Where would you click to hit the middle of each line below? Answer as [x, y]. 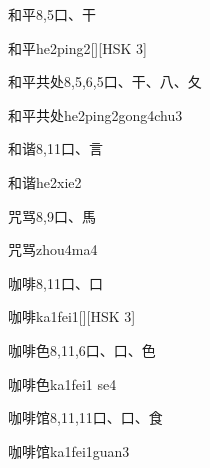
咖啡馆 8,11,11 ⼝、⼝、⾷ [85, 417]
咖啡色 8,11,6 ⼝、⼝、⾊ [82, 349]
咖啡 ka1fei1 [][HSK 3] [72, 316]
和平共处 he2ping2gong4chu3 [95, 114]
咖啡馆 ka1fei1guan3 [69, 450]
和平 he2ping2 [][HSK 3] [77, 47]
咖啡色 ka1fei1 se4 [62, 383]
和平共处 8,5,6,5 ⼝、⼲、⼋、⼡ [105, 81]
